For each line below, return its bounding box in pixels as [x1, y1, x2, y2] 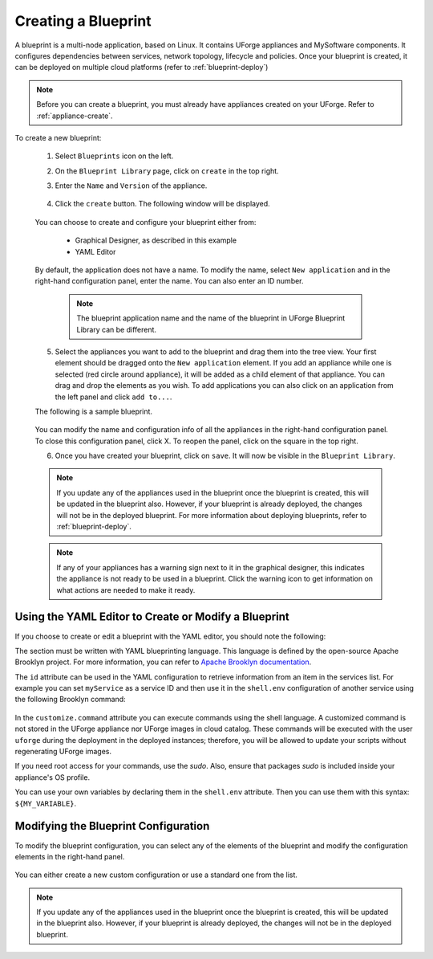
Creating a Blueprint [14, 12, 152, 30]
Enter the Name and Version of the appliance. [55, 181, 208, 190]
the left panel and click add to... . [55, 392, 172, 402]
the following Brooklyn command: [14, 695, 126, 704]
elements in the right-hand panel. [14, 851, 125, 861]
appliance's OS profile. [14, 772, 91, 782]
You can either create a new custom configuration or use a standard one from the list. [14, 870, 298, 879]
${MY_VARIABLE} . [14, 798, 77, 808]
